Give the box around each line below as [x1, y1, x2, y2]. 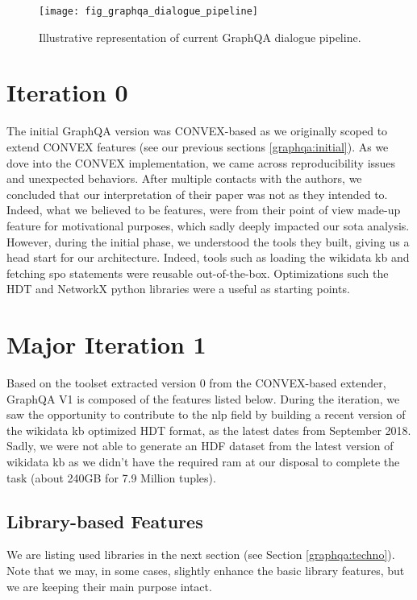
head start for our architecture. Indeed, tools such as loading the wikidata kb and [6, 249, 410, 266]
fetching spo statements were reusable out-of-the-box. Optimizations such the [6, 264, 389, 281]
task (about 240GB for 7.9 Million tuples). [6, 469, 216, 486]
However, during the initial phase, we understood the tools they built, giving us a [6, 233, 410, 250]
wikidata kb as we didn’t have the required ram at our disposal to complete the [6, 453, 400, 470]
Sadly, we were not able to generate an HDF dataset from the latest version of [6, 437, 394, 454]
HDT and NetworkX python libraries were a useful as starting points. [6, 280, 350, 297]
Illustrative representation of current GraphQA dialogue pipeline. [39, 28, 361, 45]
